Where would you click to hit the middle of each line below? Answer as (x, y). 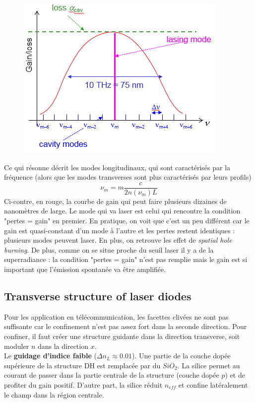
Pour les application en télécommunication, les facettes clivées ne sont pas (116, 316)
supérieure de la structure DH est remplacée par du (82, 365)
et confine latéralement (213, 384)
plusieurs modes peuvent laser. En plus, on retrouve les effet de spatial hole (118, 240)
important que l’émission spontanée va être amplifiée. (85, 269)
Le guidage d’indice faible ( (50, 356)
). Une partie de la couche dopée (181, 356)
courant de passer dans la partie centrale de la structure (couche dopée (112, 375)
